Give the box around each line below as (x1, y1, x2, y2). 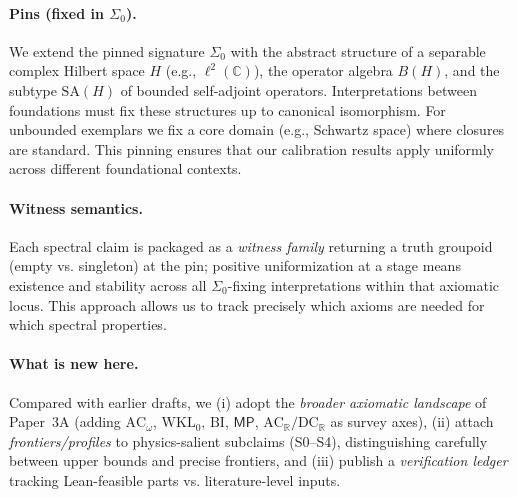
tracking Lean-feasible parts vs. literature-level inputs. (9, 469, 341, 490)
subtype (9, 79, 57, 100)
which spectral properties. (9, 314, 167, 335)
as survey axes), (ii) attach (330, 411, 494, 432)
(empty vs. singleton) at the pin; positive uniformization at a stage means (9, 255, 461, 276)
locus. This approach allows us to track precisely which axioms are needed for (9, 294, 485, 315)
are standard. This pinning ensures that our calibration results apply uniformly (9, 138, 494, 159)
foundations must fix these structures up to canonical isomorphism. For (9, 99, 446, 120)
